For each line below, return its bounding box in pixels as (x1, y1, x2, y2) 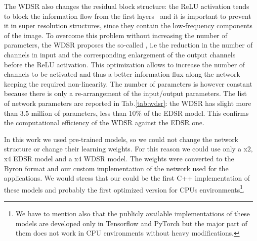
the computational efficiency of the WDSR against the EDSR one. (4, 117, 205, 128)
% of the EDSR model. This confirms (135, 107, 249, 118)
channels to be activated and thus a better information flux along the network (4, 69, 240, 79)
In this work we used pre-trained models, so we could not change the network (4, 134, 239, 144)
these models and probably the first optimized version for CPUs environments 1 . (4, 183, 245, 194)
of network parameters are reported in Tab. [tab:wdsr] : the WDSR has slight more (4, 97, 251, 108)
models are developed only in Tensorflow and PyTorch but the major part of (15, 218, 248, 228)
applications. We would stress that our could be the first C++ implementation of (4, 173, 250, 183)
